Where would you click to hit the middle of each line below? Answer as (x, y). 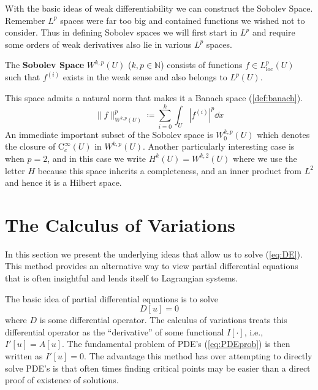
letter (15, 170)
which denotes (283, 134)
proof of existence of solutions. (62, 380)
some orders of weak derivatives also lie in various (98, 44)
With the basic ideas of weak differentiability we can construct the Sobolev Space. (159, 8)
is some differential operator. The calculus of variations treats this (163, 320)
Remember (25, 20)
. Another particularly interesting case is (219, 146)
